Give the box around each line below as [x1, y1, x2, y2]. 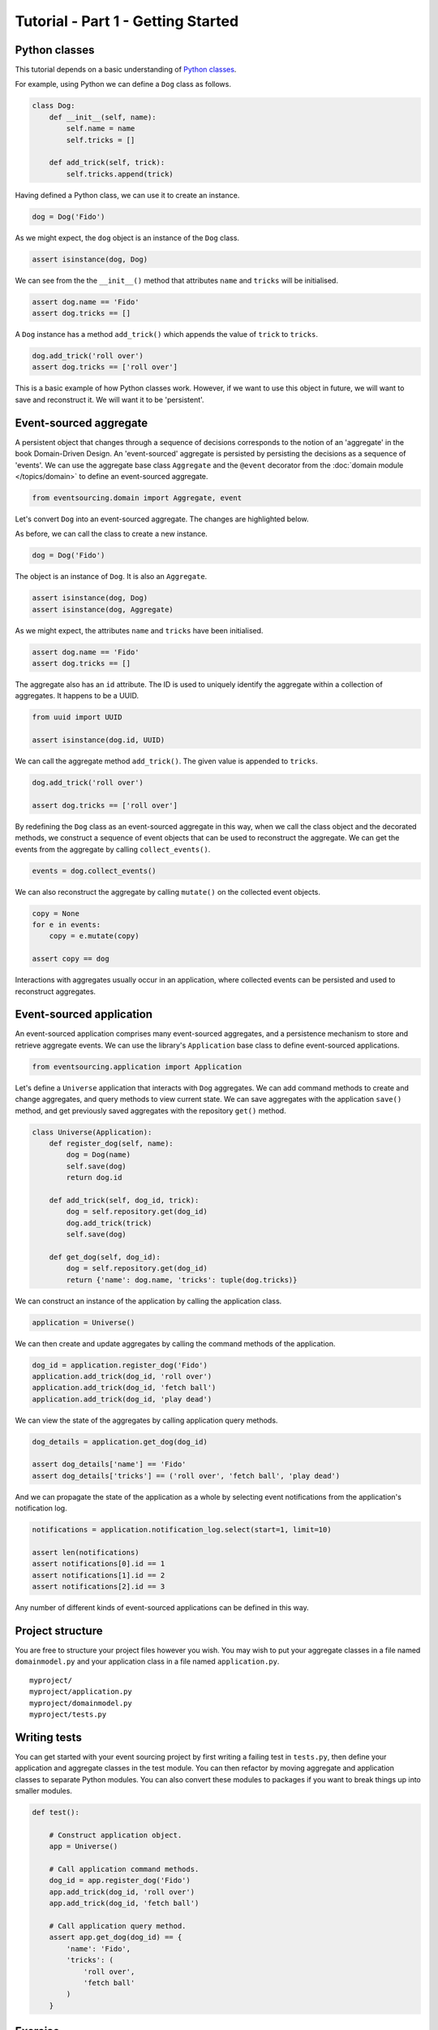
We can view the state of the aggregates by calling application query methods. [15, 1415, 278, 1425]
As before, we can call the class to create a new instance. [15, 529, 208, 539]
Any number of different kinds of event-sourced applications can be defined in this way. [15, 1603, 309, 1613]
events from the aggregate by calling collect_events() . [15, 844, 211, 854]
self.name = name [66, 124, 135, 133]
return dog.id [66, 1173, 122, 1182]
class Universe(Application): [32, 1127, 152, 1137]
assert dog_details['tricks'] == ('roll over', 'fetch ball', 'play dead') [32, 1471, 341, 1480]
